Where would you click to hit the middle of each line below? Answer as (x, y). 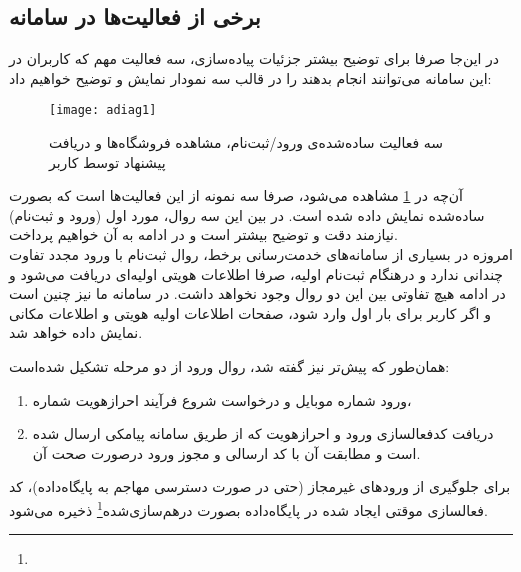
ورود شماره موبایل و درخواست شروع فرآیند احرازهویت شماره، (222, 399)
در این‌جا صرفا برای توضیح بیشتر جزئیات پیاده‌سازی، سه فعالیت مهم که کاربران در (254, 58)
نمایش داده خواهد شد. (76, 332)
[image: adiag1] (103, 110)
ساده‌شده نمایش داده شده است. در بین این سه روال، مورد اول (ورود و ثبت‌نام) (247, 214)
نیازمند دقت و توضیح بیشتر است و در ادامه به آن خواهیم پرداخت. (203, 234)
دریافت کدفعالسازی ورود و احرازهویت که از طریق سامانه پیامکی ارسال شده (263, 433)
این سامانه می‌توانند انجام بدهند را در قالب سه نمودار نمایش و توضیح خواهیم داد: (250, 77)
